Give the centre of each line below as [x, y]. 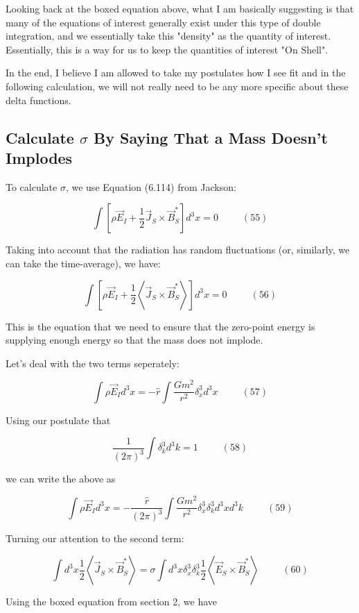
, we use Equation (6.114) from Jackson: [151, 186]
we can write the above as [61, 479]
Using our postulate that [58, 420]
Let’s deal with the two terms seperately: [93, 363]
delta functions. [38, 100]
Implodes [39, 157]
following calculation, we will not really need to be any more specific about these [177, 86]
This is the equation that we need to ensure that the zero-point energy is [160, 326]
